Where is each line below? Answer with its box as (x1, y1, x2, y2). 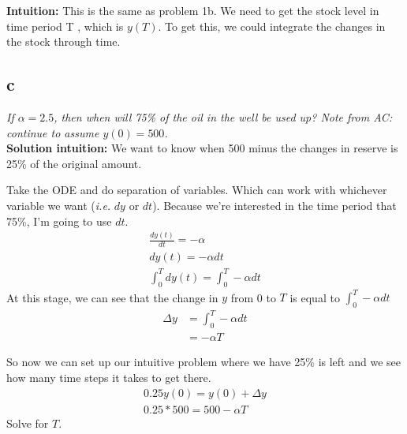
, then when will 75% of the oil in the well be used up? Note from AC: (54, 108, 393, 125)
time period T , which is (6, 17, 124, 34)
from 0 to (230, 289, 276, 305)
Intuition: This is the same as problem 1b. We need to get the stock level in (6, 2, 379, 18)
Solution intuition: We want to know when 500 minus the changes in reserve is (6, 140, 398, 156)
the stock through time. (6, 33, 121, 50)
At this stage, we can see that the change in (6, 289, 218, 305)
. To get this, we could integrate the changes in (158, 17, 386, 34)
